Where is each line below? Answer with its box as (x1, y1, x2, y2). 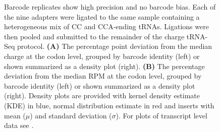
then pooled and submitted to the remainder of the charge (4, 31, 185, 41)
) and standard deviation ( (30, 110, 112, 120)
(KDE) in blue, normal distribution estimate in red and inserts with (4, 100, 214, 110)
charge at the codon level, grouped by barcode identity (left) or (4, 50, 200, 61)
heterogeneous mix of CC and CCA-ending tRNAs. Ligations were (4, 21, 209, 32)
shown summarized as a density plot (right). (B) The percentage (4, 60, 205, 71)
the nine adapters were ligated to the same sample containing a (4, 11, 200, 22)
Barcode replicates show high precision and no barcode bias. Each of (4, 2, 216, 12)
